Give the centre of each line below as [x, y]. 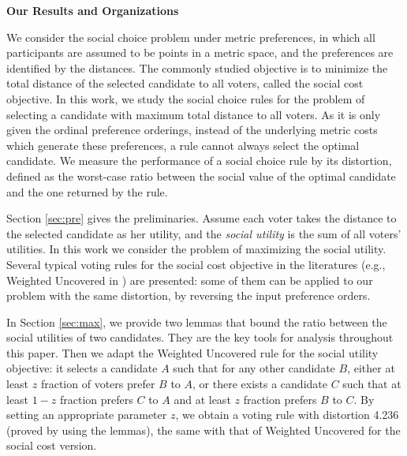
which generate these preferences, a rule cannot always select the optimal [183, 145]
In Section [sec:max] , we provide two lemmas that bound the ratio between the [197, 321]
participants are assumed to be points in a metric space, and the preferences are [200, 52]
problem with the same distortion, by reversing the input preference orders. [189, 295]
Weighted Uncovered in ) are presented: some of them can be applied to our [190, 280]
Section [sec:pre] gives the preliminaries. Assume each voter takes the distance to [202, 218]
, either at [371, 368]
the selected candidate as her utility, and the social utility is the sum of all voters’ [204, 233]
